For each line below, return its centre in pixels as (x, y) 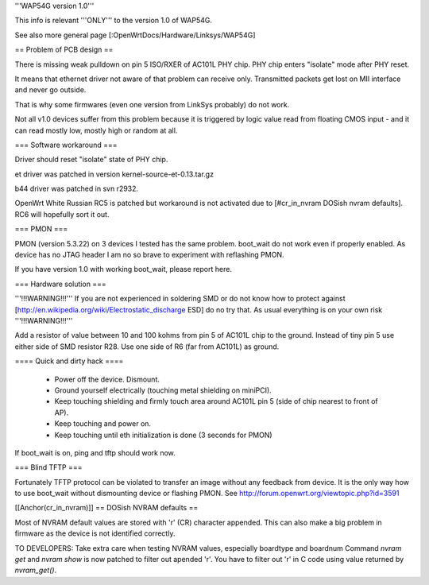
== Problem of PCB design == (64, 50)
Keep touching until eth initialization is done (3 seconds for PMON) (164, 435)
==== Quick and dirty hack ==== (69, 361)
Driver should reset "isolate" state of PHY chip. (91, 160)
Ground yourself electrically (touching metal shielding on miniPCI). (163, 390)
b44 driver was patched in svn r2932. (77, 189)
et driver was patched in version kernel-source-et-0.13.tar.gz (114, 174)
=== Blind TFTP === (48, 467)
